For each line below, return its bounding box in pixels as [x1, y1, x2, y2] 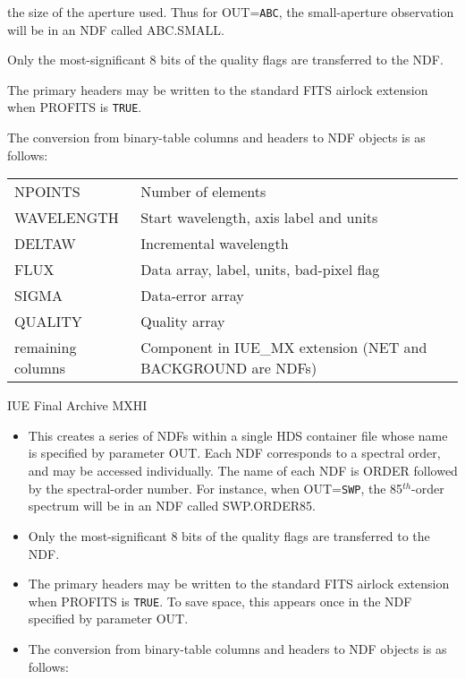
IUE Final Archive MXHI [7, 396, 148, 415]
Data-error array [140, 285, 244, 306]
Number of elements [140, 181, 266, 202]
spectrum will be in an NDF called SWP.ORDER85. [28, 496, 316, 515]
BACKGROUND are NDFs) [140, 357, 317, 379]
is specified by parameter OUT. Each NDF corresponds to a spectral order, [28, 443, 441, 462]
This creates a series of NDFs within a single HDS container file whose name [28, 425, 448, 444]
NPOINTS [14, 181, 80, 202]
